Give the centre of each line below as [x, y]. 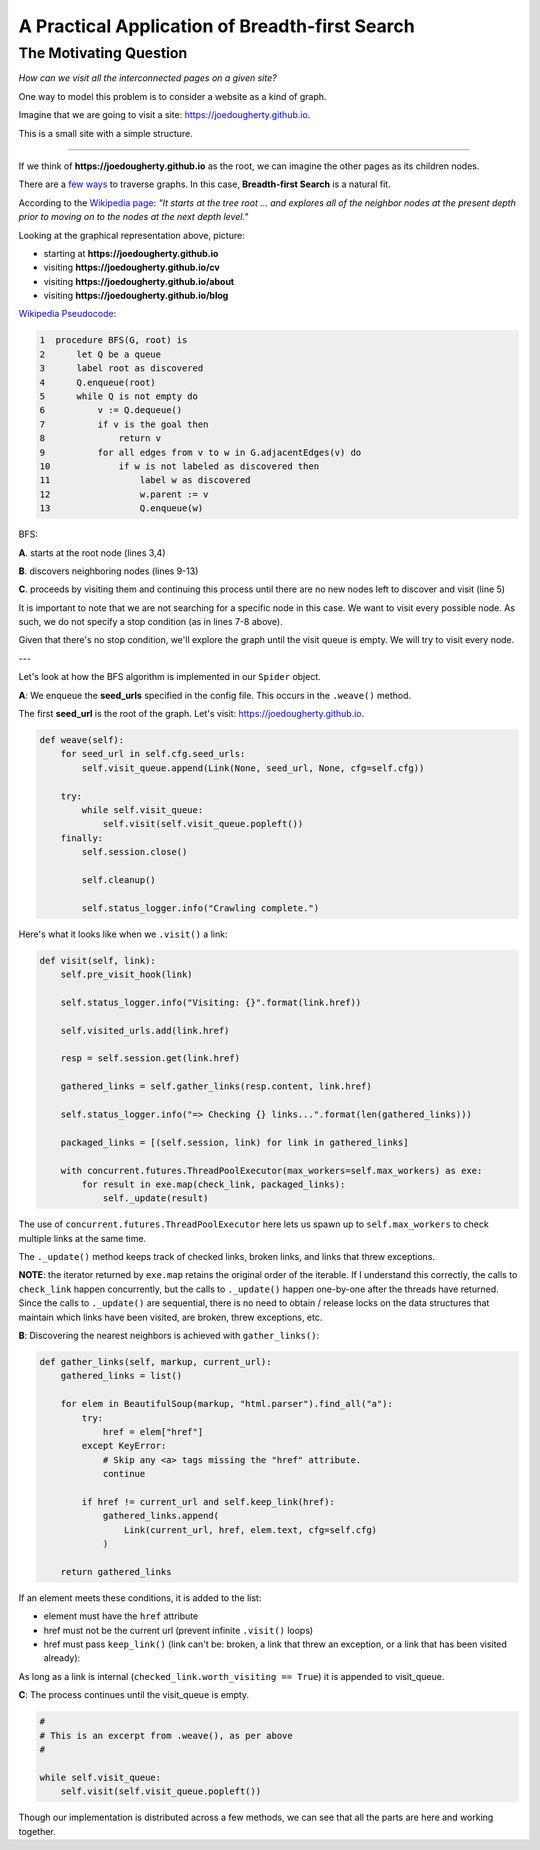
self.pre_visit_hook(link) [127, 974]
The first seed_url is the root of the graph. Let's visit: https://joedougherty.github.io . [191, 714]
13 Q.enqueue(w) [121, 508]
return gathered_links [116, 1571]
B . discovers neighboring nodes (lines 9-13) [108, 571]
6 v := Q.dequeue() [111, 410]
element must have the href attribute [121, 1616]
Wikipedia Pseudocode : [67, 314]
